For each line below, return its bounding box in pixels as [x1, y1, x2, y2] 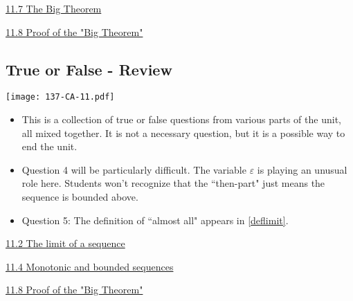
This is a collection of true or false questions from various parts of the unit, [21, 112, 341, 127]
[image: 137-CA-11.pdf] [6, 92, 115, 102]
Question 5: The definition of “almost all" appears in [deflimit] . [21, 212, 289, 227]
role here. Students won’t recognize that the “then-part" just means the [21, 176, 325, 190]
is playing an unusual [257, 162, 347, 176]
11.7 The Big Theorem [6, 1, 102, 15]
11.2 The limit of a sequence [6, 236, 125, 250]
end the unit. [21, 139, 78, 154]
